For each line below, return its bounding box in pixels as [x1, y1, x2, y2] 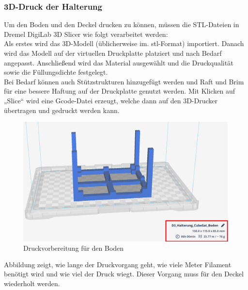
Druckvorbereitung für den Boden [23, 243, 124, 253]
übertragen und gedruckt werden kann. [4, 105, 120, 115]
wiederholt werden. [4, 278, 60, 289]
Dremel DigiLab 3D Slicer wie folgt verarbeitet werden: [4, 29, 168, 39]
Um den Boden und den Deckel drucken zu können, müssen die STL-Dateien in [4, 19, 239, 30]
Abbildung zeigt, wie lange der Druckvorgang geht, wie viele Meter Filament [4, 259, 232, 269]
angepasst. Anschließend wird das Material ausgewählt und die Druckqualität [4, 57, 233, 67]
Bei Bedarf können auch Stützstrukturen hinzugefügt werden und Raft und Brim [4, 76, 244, 86]
